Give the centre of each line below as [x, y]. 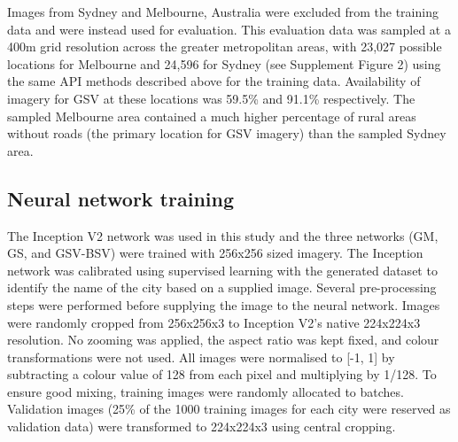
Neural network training [121, 198]
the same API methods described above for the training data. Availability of [214, 81]
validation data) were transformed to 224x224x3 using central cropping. [202, 426]
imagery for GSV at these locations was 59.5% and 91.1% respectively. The [211, 98]
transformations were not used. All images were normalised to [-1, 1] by [201, 357]
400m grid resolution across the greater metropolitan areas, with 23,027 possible [225, 47]
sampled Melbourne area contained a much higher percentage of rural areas [212, 116]
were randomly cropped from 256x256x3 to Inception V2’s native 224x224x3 [214, 322]
